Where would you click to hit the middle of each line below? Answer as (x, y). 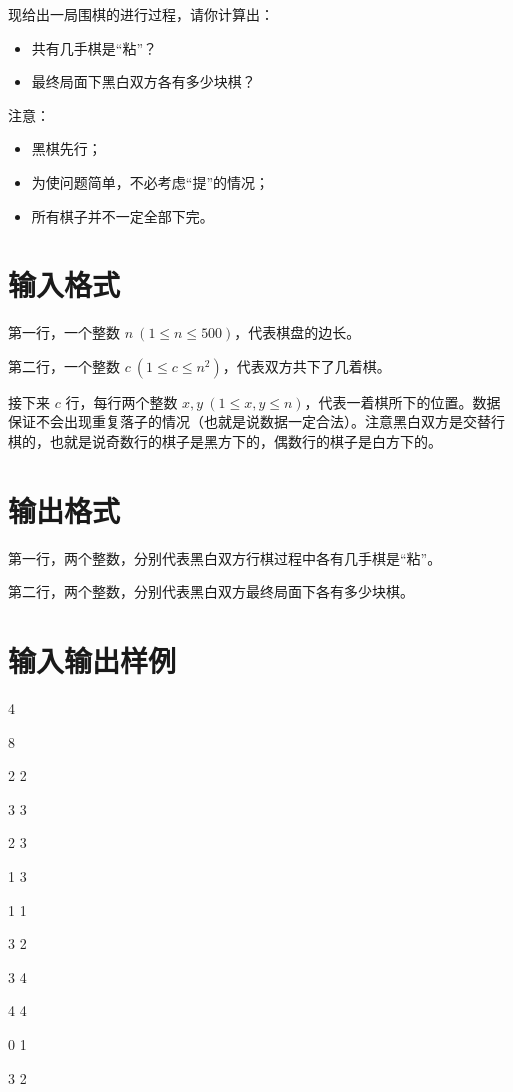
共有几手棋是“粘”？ (94, 47)
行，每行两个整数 (121, 401)
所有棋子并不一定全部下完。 (122, 215)
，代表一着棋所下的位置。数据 (402, 401)
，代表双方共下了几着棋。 (306, 365)
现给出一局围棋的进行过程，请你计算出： (141, 14)
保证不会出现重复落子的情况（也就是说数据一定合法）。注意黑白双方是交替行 (256, 421)
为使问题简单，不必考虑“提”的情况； (150, 181)
